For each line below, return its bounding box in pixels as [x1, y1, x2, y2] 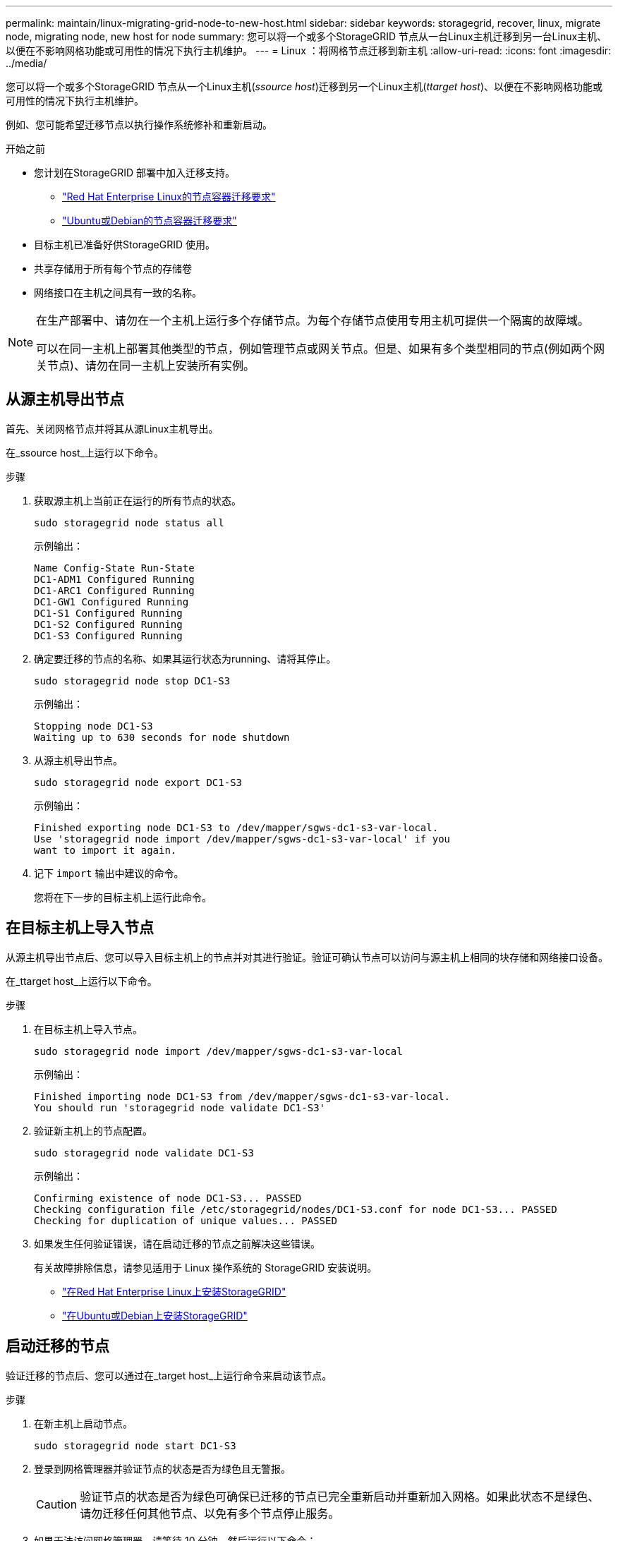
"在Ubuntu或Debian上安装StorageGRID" [62, 1309, 248, 1322]
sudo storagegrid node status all [34, 516, 224, 528]
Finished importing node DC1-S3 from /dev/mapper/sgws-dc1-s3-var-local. [34, 1090, 451, 1102]
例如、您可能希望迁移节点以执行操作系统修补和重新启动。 [6, 119, 272, 131]
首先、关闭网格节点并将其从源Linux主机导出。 [6, 422, 219, 435]
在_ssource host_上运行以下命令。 [6, 446, 164, 459]
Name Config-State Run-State [34, 562, 195, 574]
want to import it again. [34, 844, 177, 856]
